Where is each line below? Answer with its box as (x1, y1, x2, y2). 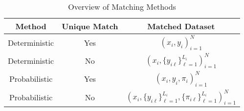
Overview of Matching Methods (68, 1, 176, 12)
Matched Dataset (147, 20, 215, 32)
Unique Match (62, 20, 118, 32)
